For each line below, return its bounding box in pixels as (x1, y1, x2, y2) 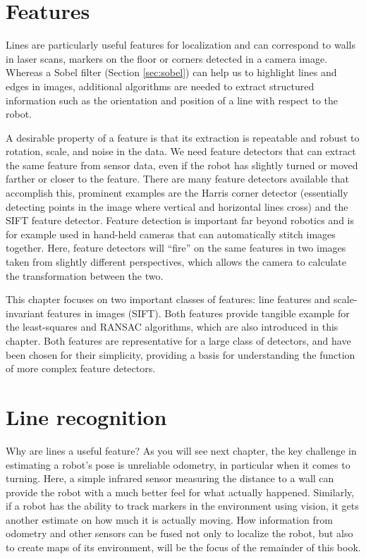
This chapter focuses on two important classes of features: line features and (6, 292, 331, 307)
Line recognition (6, 402, 167, 431)
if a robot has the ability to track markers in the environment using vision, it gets (6, 498, 359, 513)
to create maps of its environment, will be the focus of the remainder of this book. (6, 540, 361, 555)
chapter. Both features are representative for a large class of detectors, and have (6, 333, 351, 348)
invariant (6, 305, 44, 320)
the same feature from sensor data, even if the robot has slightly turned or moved (6, 157, 358, 172)
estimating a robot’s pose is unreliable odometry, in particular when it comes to (6, 457, 350, 472)
